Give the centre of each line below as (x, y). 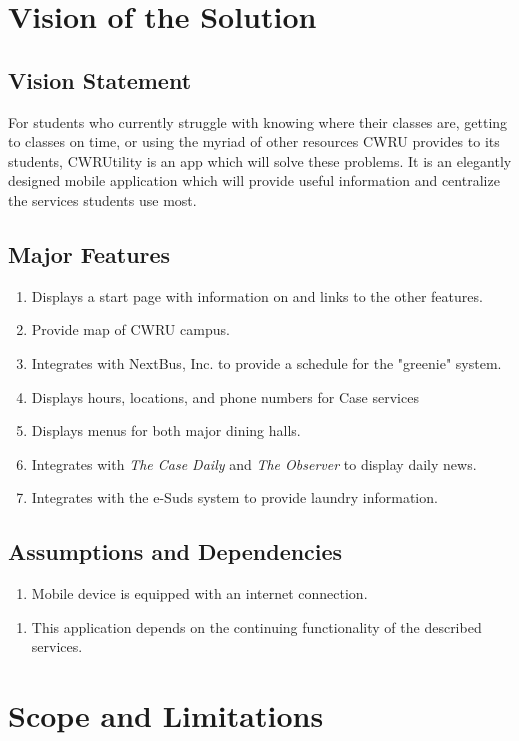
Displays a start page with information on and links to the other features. (257, 295)
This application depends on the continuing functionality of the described (256, 626)
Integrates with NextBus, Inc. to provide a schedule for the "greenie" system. (266, 362)
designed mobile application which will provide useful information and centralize (254, 180)
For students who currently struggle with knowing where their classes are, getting (258, 121)
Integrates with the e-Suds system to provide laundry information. (234, 497)
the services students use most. (102, 199)
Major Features (89, 253)
